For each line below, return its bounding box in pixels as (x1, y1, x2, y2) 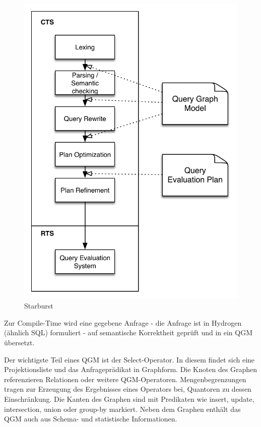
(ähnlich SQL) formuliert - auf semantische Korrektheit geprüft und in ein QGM (4, 327, 253, 338)
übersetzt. (4, 337, 35, 348)
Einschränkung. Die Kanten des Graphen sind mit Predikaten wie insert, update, (4, 393, 254, 404)
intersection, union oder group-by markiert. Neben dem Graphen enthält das (4, 403, 241, 414)
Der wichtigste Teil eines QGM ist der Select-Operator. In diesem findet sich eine (4, 354, 255, 364)
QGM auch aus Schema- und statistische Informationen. (4, 413, 177, 424)
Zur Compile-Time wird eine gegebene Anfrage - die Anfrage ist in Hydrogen (4, 317, 242, 328)
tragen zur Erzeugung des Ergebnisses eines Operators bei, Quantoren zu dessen (4, 384, 251, 394)
